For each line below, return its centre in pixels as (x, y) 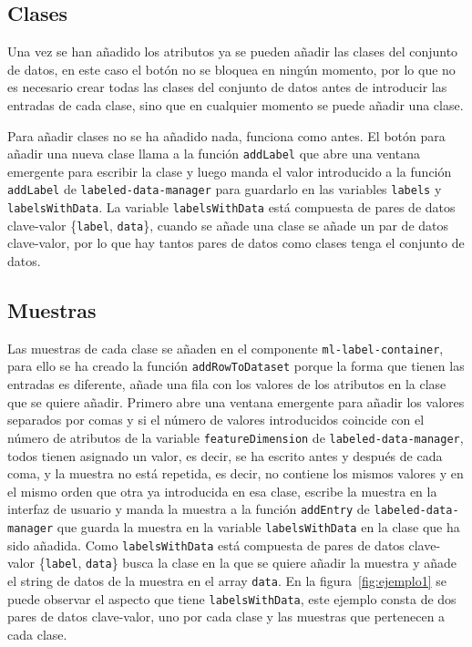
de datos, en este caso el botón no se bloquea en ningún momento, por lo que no (231, 69)
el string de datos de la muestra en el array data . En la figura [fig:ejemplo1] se (227, 580)
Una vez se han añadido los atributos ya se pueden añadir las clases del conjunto (233, 51)
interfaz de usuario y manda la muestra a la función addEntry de (189, 509)
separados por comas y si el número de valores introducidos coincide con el (216, 420)
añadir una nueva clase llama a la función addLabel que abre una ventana (214, 154)
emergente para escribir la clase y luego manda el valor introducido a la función (230, 171)
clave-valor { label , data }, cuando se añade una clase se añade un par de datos (228, 225)
